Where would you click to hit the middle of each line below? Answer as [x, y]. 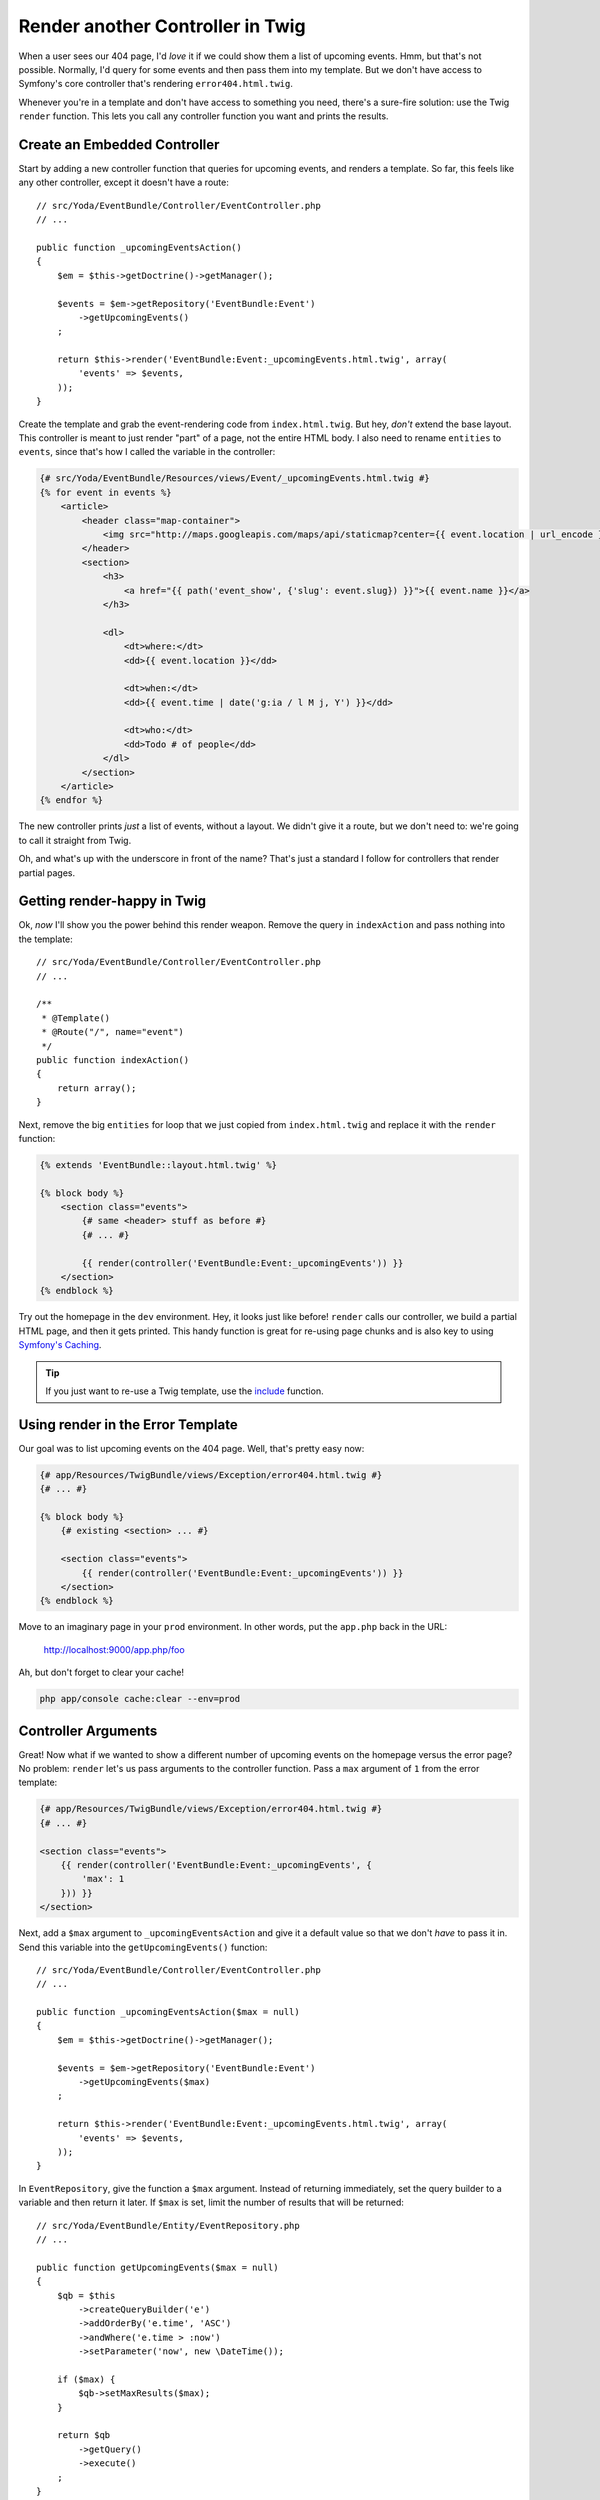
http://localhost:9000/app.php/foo [114, 1649]
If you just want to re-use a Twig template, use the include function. [184, 1391]
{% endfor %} [71, 800]
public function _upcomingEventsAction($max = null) [168, 2012]
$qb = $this [86, 2295]
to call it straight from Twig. [75, 840]
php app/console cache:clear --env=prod [139, 1699]
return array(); [96, 1088]
